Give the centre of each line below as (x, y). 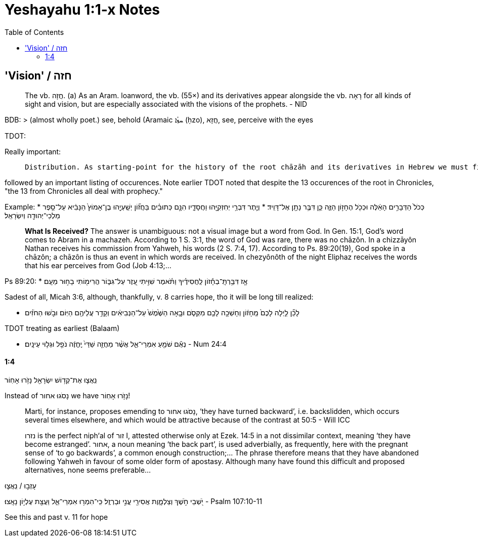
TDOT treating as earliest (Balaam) (62, 328)
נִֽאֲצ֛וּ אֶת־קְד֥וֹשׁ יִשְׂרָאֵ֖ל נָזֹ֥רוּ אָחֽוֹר (51, 380)
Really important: (33, 151)
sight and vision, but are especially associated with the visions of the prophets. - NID (166, 104)
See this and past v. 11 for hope (56, 517)
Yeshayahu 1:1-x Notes (82, 10)
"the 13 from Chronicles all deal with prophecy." (84, 191)
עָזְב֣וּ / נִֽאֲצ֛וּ (20, 485)
